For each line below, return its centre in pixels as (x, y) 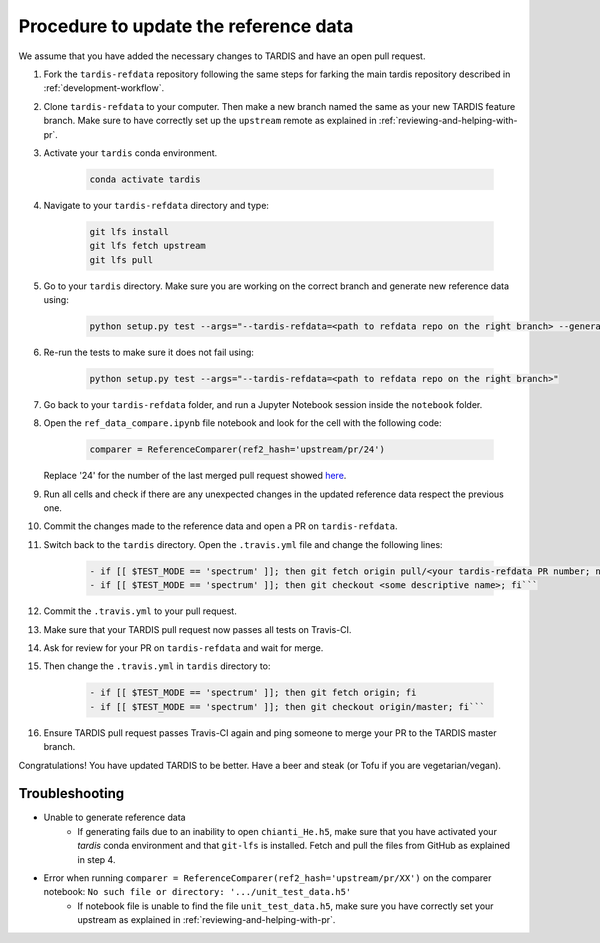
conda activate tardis (145, 179)
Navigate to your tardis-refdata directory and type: (156, 205)
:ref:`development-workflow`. (104, 88)
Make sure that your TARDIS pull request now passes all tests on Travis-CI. (197, 629)
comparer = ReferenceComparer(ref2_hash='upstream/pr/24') (237, 449)
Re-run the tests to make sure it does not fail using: (149, 352)
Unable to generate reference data (114, 817)
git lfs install (129, 231)
